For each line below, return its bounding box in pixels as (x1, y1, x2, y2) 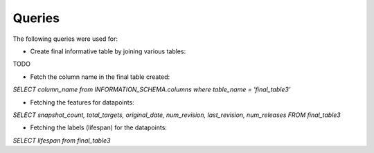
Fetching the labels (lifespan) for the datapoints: (30, 123, 168, 132)
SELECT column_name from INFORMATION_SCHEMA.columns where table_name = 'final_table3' (12, 85, 291, 93)
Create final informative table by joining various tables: (30, 47, 186, 55)
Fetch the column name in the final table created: (30, 73, 170, 81)
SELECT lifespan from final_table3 (12, 136, 111, 145)
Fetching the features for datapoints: (30, 98, 134, 107)
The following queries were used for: (12, 35, 118, 43)
